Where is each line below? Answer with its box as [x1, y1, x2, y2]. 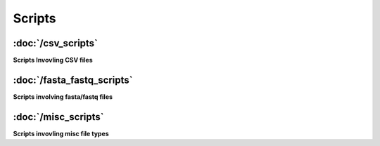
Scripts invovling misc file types [13, 129, 109, 138]
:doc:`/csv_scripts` [13, 37, 99, 49]
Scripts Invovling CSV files [13, 56, 93, 65]
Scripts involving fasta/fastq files [13, 92, 113, 101]
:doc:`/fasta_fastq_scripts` [13, 74, 133, 86]
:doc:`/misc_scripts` [13, 111, 104, 123]
